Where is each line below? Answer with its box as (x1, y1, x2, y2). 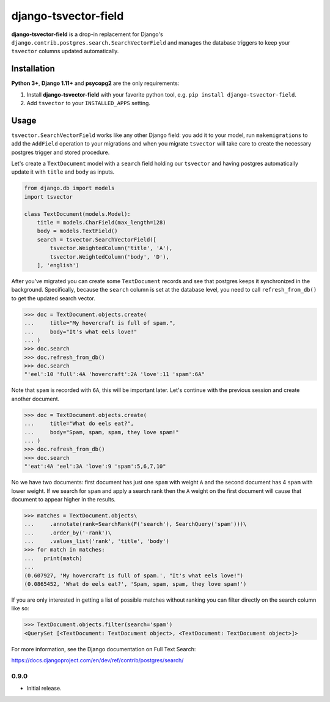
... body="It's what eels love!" (24, 328, 137, 335)
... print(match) (24, 555, 82, 562)
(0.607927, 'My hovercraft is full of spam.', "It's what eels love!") (24, 572, 244, 579)
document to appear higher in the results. (11, 495, 116, 503)
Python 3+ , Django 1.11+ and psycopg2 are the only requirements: (11, 79, 180, 87)
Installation (11, 64, 55, 74)
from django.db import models (24, 185, 115, 192)
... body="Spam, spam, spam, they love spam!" (24, 429, 180, 435)
